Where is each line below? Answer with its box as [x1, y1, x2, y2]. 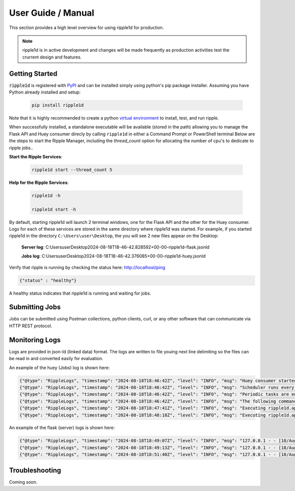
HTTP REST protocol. [9, 323, 53, 329]
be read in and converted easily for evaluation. [9, 356, 103, 362]
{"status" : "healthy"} [19, 277, 77, 283]
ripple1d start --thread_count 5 [31, 167, 113, 172]
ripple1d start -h [31, 207, 76, 212]
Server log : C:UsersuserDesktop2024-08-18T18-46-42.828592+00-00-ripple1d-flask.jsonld [21, 244, 210, 250]
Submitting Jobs [9, 303, 61, 311]
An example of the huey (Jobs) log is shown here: [9, 365, 110, 370]
